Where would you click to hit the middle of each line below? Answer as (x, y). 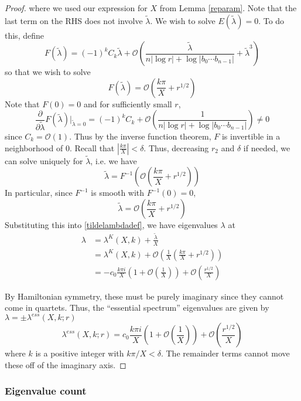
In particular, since (39, 193)
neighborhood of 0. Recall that (60, 147)
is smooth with (118, 193)
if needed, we (267, 147)
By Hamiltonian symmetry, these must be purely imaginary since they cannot (144, 296)
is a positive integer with (80, 353)
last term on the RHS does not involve (74, 20)
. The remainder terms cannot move (225, 353)
